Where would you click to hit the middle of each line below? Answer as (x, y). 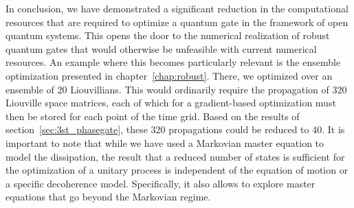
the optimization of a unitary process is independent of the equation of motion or (177, 170)
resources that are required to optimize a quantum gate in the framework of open (177, 22)
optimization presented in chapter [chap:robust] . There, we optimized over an (169, 75)
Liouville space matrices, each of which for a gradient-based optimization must (171, 103)
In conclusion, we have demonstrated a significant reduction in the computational (177, 8)
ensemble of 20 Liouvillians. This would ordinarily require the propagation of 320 (176, 89)
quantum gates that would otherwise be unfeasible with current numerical (161, 48)
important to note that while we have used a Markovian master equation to (165, 142)
